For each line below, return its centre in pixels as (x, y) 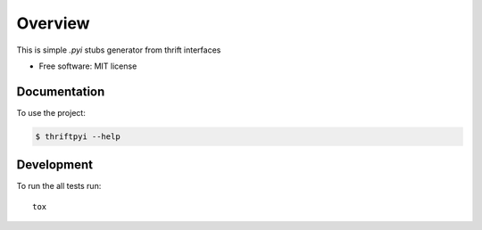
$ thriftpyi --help (78, 136)
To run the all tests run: (59, 186)
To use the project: (51, 112)
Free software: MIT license (88, 66)
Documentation (61, 91)
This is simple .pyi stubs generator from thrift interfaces (119, 50)
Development (55, 165)
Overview (53, 23)
